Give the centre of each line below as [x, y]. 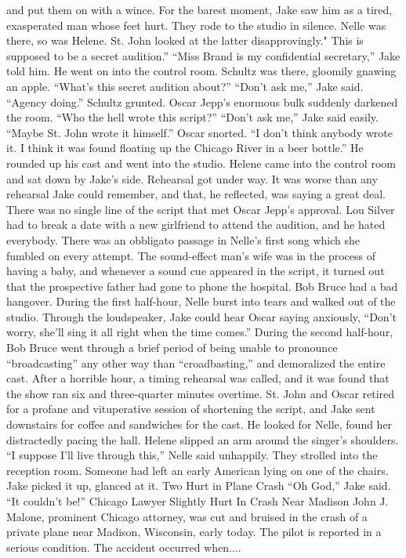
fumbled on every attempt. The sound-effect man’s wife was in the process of [191, 255]
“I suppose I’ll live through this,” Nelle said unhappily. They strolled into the [192, 455]
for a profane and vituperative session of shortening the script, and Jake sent [191, 409]
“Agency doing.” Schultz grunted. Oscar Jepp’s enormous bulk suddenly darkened [202, 101]
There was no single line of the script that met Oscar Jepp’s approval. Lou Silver [201, 209]
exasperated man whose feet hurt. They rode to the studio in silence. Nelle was [196, 25]
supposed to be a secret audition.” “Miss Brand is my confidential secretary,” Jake [203, 55]
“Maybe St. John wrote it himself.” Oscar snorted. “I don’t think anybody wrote [199, 132]
